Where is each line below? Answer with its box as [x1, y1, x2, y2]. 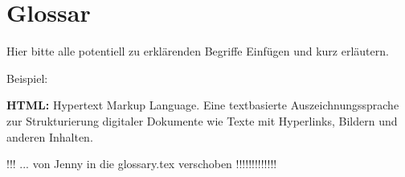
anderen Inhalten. [6, 128, 93, 145]
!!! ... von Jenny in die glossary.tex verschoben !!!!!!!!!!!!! [6, 155, 277, 172]
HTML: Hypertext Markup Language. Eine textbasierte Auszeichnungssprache [6, 97, 399, 113]
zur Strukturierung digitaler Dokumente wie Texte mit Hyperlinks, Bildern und [6, 112, 398, 129]
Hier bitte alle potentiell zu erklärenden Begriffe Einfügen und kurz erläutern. [6, 43, 389, 60]
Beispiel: [6, 69, 48, 86]
